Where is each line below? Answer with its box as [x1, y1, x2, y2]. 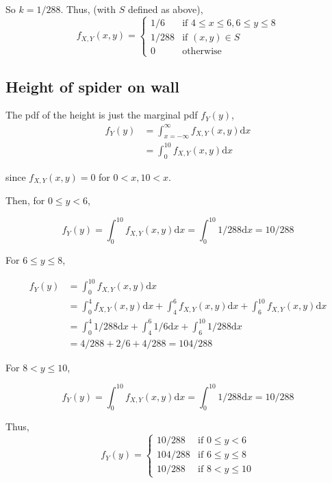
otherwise [182, 46, 222, 56]
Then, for [5, 193, 45, 208]
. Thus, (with [60, 2, 116, 16]
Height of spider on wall [5, 75, 179, 97]
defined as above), [127, 2, 203, 16]
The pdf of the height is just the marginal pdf [5, 108, 198, 122]
